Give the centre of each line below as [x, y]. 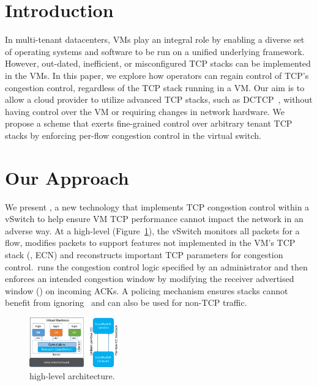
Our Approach [67, 177]
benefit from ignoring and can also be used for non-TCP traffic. [126, 302]
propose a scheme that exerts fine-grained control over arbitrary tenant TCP [149, 123]
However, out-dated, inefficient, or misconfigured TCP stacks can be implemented [158, 63]
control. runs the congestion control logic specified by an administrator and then [156, 266]
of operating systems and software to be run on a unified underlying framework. [155, 51]
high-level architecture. [72, 375]
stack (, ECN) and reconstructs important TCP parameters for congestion [144, 254]
